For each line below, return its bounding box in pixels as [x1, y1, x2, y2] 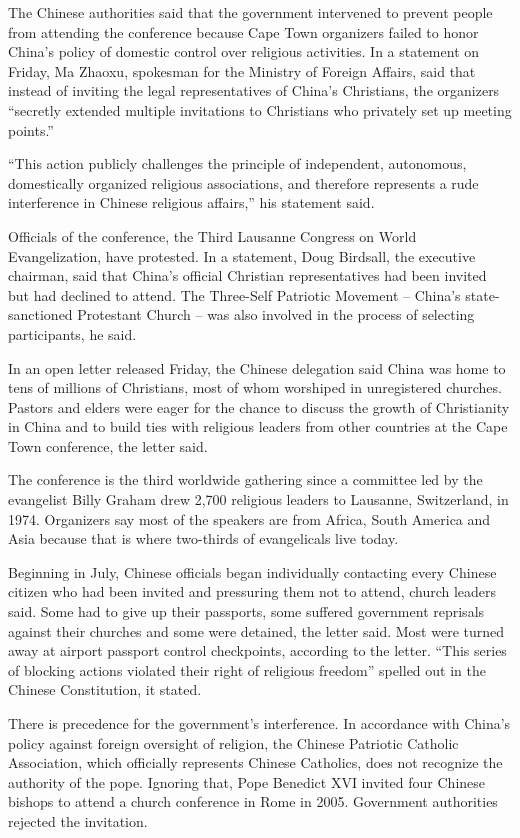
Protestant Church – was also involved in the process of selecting [77, 304, 475, 325]
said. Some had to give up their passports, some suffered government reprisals [8, 601, 485, 622]
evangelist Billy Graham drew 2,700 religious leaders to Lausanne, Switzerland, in [8, 489, 509, 510]
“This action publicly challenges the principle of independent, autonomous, [8, 153, 467, 174]
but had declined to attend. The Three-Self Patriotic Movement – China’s [8, 284, 461, 305]
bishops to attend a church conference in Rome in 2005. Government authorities [8, 791, 498, 812]
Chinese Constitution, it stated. [8, 679, 202, 700]
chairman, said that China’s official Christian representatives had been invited [8, 265, 487, 286]
